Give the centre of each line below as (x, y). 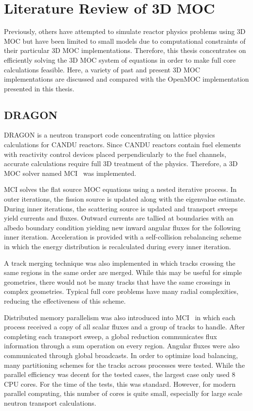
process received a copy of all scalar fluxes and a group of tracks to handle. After (125, 327)
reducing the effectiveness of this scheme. (65, 300)
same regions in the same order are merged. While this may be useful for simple (123, 272)
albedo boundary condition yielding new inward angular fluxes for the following (122, 227)
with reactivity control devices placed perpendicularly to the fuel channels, (115, 154)
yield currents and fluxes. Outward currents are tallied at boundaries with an (119, 218)
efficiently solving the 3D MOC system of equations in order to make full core (120, 60)
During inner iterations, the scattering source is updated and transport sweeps (121, 208)
